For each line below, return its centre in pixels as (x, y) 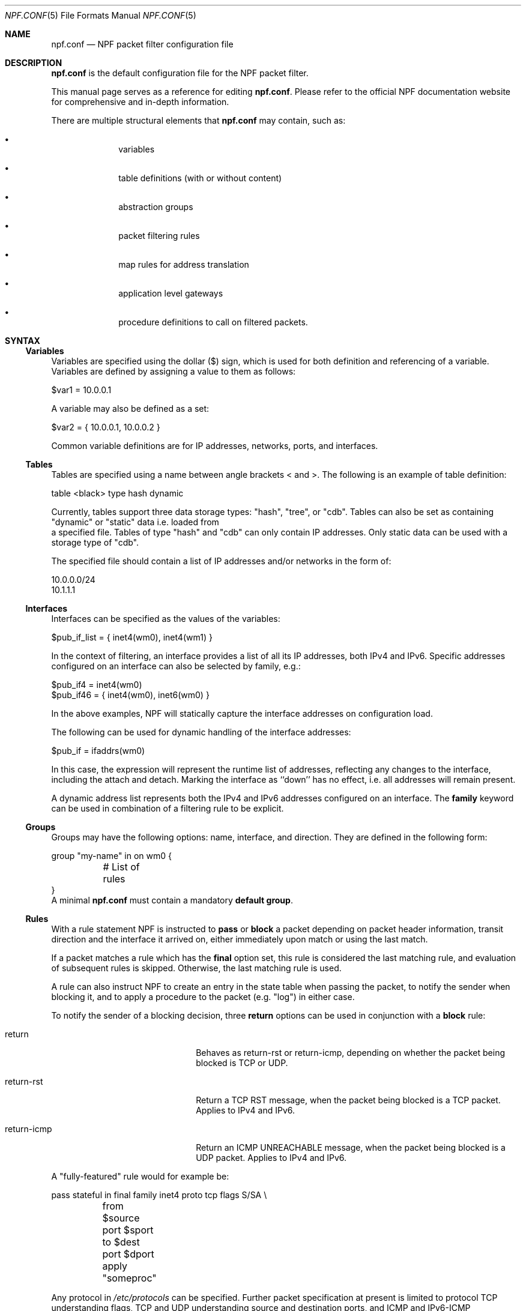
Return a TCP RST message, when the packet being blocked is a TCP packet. (348, 1100)
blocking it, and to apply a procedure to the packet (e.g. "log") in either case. (203, 997)
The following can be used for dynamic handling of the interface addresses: (201, 732)
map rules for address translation (184, 264)
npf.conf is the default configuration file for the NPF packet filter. (180, 73)
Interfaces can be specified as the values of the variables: (166, 619)
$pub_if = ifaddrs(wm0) (98, 751)
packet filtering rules (159, 236)
